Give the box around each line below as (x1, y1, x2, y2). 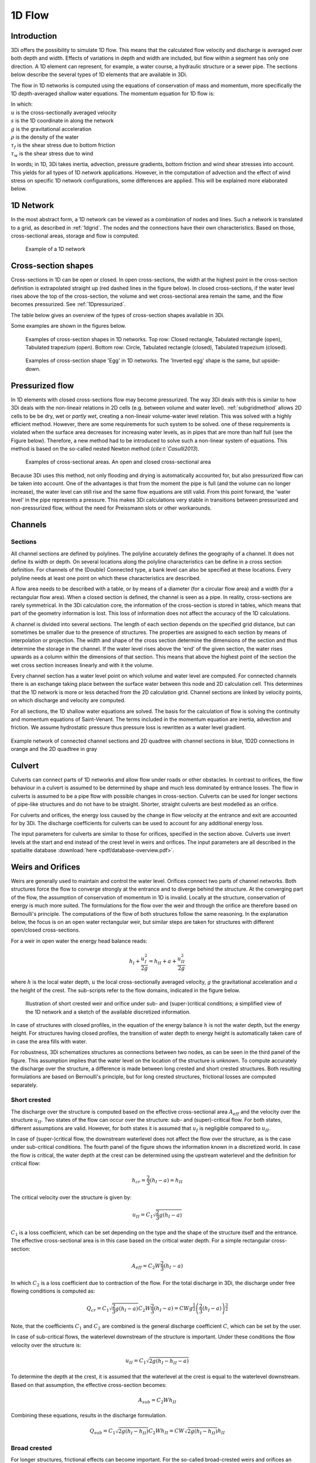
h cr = (132, 1177, 146, 1185)
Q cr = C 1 (86, 1305, 109, 1313)
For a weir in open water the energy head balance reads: (11, 937, 147, 945)
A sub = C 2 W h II (138, 1396, 177, 1404)
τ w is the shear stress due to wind (11, 150, 94, 158)
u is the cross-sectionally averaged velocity (11, 109, 117, 116)
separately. (11, 1081, 38, 1088)
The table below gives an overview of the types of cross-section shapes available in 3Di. (11, 311, 225, 318)
